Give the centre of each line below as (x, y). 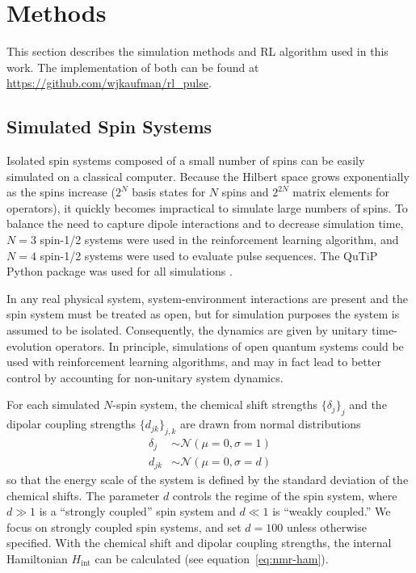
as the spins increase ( (61, 192)
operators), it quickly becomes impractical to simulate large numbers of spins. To (207, 207)
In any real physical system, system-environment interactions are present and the (207, 298)
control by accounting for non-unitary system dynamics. (145, 377)
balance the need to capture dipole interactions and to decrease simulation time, (205, 223)
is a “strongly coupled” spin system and (137, 511)
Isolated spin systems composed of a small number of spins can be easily (186, 160)
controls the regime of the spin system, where (285, 495)
